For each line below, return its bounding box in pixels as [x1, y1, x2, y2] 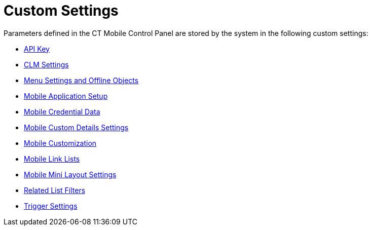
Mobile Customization [24, 138, 97, 147]
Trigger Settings [24, 201, 78, 210]
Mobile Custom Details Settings [24, 123, 129, 132]
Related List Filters [24, 185, 86, 195]
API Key [24, 44, 50, 53]
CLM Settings [24, 60, 69, 69]
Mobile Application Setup [24, 91, 108, 100]
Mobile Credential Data [24, 107, 100, 116]
